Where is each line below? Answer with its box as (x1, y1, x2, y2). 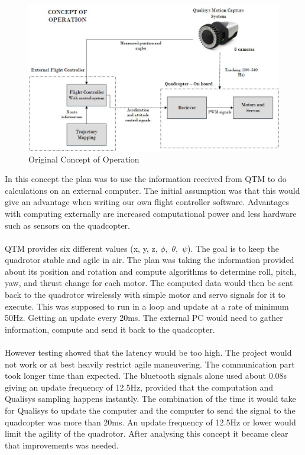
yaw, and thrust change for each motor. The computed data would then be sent (5, 277, 293, 289)
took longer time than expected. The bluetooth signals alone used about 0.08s (5, 369, 287, 382)
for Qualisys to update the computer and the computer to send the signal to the (5, 404, 296, 417)
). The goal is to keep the (187, 242, 279, 254)
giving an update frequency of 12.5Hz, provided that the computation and (5, 381, 273, 393)
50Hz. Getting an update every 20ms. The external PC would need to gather (5, 311, 283, 324)
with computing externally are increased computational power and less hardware (5, 207, 297, 219)
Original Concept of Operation (28, 152, 139, 165)
